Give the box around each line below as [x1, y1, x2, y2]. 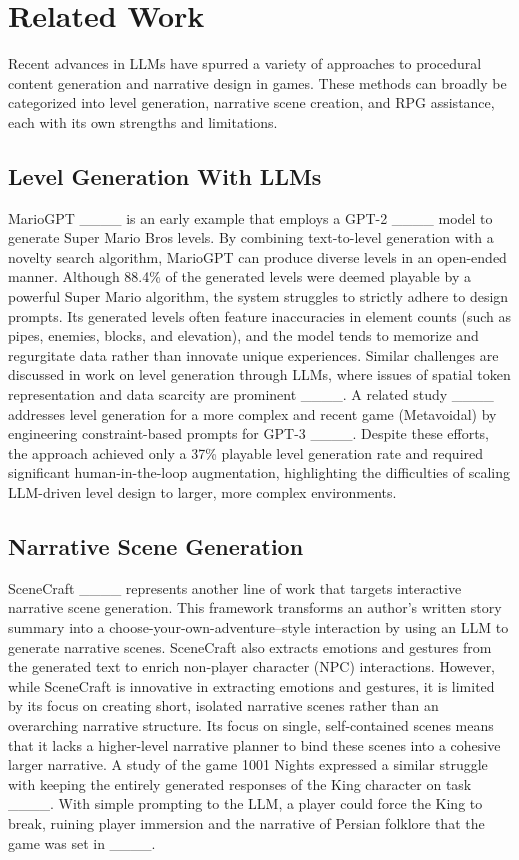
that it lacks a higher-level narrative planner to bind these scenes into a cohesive [8, 734, 501, 755]
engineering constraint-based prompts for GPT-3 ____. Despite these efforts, [8, 423, 490, 444]
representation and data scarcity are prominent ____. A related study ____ [8, 384, 494, 405]
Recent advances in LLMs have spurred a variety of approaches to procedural [8, 53, 482, 74]
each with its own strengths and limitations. [8, 111, 278, 132]
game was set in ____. [8, 832, 156, 853]
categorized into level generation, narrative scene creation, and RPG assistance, [8, 92, 495, 113]
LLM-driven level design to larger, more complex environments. [8, 482, 397, 503]
